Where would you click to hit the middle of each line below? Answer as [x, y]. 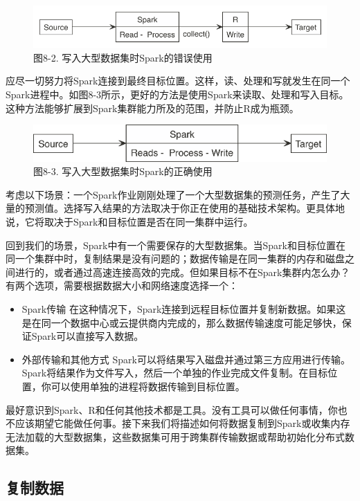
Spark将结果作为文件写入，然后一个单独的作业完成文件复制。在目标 [175, 373]
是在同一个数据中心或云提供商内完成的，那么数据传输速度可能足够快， [182, 322]
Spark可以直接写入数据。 [88, 336]
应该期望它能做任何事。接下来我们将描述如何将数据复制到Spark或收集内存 [182, 423]
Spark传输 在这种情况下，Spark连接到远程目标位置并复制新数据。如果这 [184, 309]
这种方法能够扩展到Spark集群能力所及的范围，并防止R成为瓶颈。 [152, 108]
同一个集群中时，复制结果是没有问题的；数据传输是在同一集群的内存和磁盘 [175, 258]
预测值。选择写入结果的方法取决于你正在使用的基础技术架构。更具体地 [184, 208]
